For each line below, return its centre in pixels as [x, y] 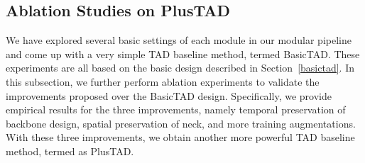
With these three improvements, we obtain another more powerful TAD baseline [180, 137]
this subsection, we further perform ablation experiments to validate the [163, 81]
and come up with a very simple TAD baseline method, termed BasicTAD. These [183, 54]
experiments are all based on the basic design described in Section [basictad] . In [180, 68]
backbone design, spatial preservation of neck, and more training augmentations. [181, 123]
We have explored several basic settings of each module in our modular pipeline [179, 40]
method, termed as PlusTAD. [70, 151]
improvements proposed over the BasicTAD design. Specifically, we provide [169, 95]
